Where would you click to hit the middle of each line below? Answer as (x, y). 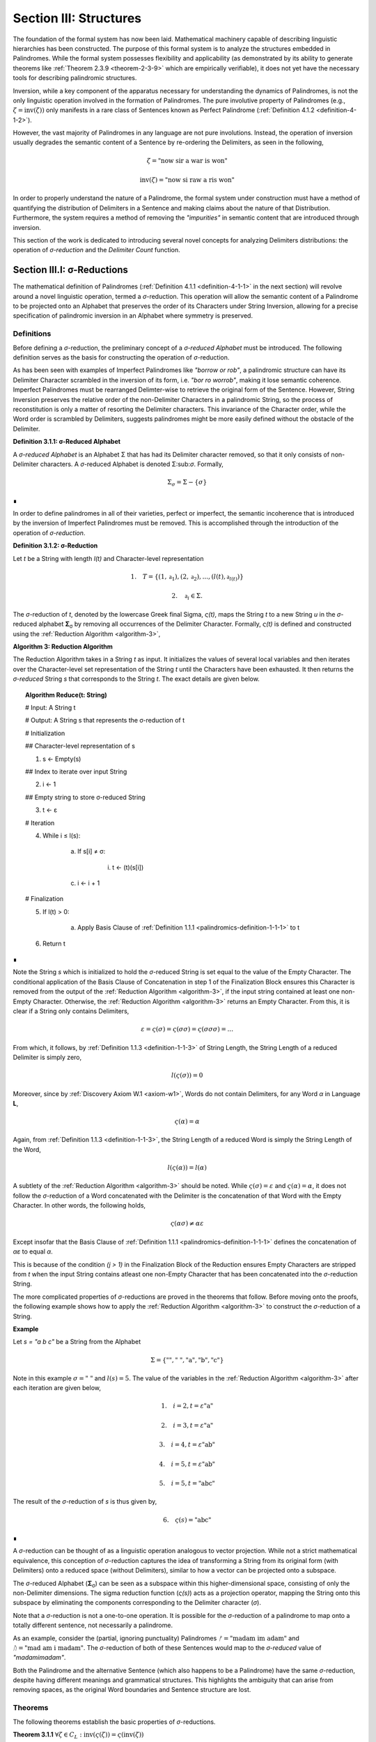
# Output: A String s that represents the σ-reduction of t (105, 720)
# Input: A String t (50, 707)
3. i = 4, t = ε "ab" (187, 1445)
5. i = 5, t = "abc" (187, 1483)
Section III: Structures (77, 18)
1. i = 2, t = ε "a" (187, 1406)
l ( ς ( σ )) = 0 (187, 1076)
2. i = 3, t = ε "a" (187, 1425)
